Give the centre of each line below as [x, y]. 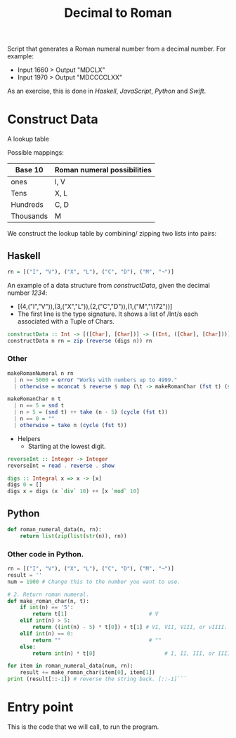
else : [28, 647]
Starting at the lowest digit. [67, 446]
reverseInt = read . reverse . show [61, 466]
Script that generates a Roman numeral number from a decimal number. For [117, 49]
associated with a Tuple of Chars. [66, 321]
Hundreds [27, 205]
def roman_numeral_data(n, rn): [54, 530]
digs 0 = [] [25, 485]
